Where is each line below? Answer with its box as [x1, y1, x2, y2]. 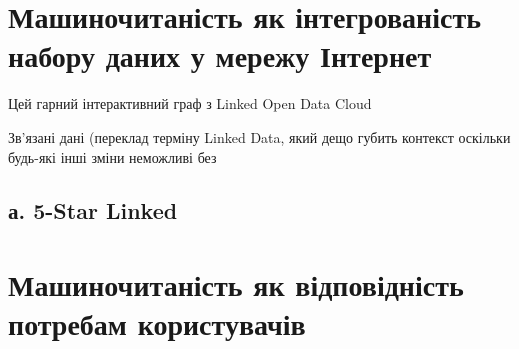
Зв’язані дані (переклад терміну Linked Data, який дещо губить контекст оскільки [8, 126, 511, 147]
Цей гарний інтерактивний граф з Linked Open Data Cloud [8, 93, 372, 114]
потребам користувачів [8, 303, 306, 344]
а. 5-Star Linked [8, 195, 178, 226]
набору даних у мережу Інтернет [8, 35, 432, 76]
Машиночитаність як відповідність [8, 264, 464, 305]
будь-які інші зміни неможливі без [8, 146, 217, 167]
